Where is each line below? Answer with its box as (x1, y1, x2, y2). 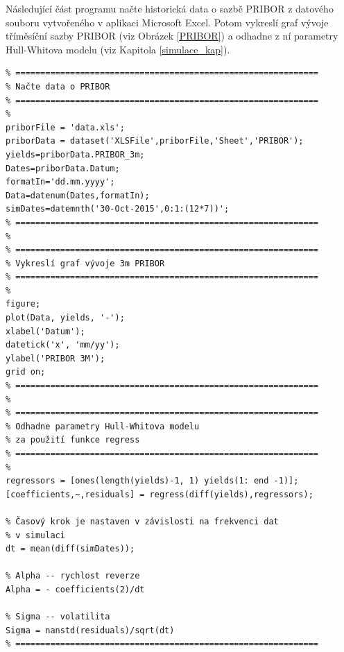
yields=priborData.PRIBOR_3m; (6, 149, 145, 160)
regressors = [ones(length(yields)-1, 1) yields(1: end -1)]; (6, 476, 299, 486)
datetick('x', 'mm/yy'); (6, 340, 120, 350)
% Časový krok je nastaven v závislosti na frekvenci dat (6, 516, 279, 526)
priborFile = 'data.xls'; (6, 122, 125, 132)
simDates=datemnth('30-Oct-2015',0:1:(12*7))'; (6, 204, 230, 214)
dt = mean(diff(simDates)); (6, 544, 135, 554)
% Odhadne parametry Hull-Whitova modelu (6, 421, 200, 431)
